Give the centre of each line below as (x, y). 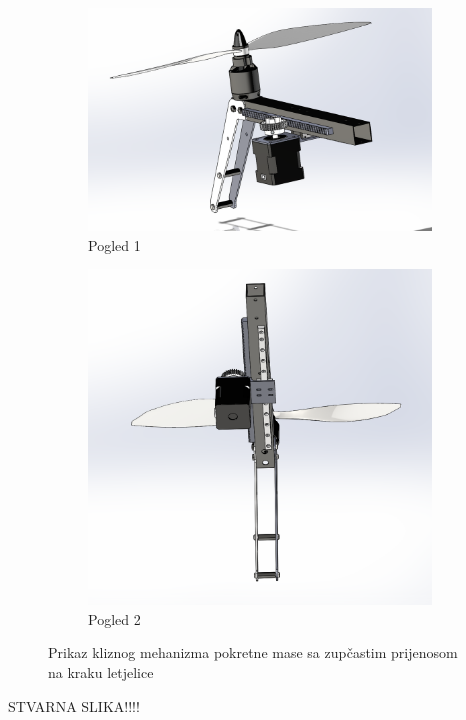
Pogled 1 (114, 244)
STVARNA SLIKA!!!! (74, 705)
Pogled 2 (114, 618)
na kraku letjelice (101, 671)
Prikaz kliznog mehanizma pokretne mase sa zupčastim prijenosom (253, 652)
